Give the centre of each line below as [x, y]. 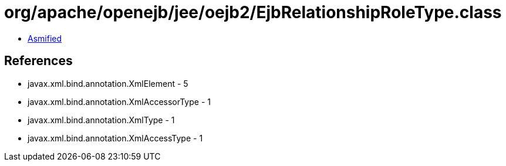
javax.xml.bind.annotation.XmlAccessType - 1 [115, 138]
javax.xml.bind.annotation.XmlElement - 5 [108, 83]
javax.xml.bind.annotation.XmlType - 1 [101, 120]
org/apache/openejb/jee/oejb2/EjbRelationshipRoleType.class [253, 12]
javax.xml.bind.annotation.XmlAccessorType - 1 [119, 101]
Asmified [45, 38]
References [38, 61]
